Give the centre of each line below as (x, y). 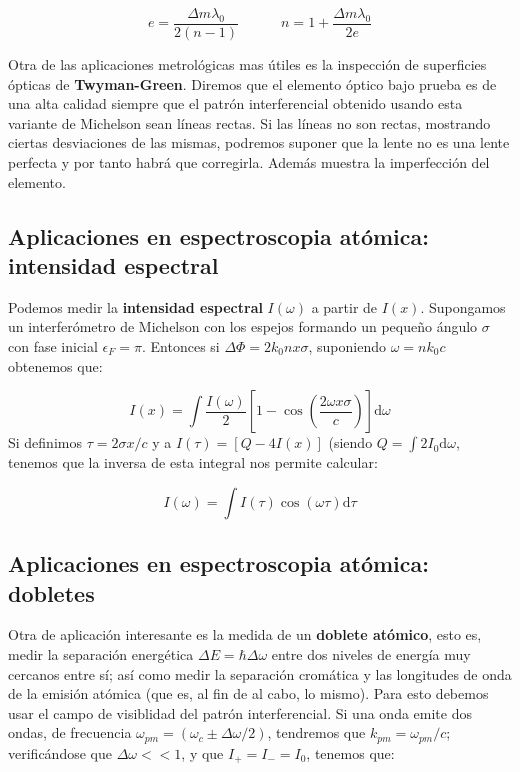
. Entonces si (181, 346)
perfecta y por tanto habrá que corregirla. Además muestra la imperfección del (249, 162)
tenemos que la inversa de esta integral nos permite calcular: (193, 462)
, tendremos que (316, 732)
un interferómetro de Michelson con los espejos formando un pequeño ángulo (243, 326)
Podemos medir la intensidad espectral (135, 306)
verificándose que (60, 752)
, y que (202, 752)
